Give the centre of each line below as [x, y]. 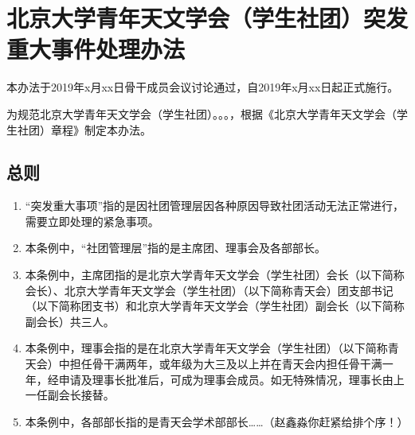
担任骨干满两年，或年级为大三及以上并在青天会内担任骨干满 [226, 364]
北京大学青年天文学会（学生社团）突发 [207, 18]
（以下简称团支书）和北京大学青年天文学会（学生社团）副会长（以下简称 [215, 306]
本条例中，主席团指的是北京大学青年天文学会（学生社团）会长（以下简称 [215, 275]
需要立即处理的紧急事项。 [92, 221]
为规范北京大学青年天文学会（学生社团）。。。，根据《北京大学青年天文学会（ [202, 113]
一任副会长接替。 [70, 395]
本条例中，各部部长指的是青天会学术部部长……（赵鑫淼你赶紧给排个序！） [217, 421]
